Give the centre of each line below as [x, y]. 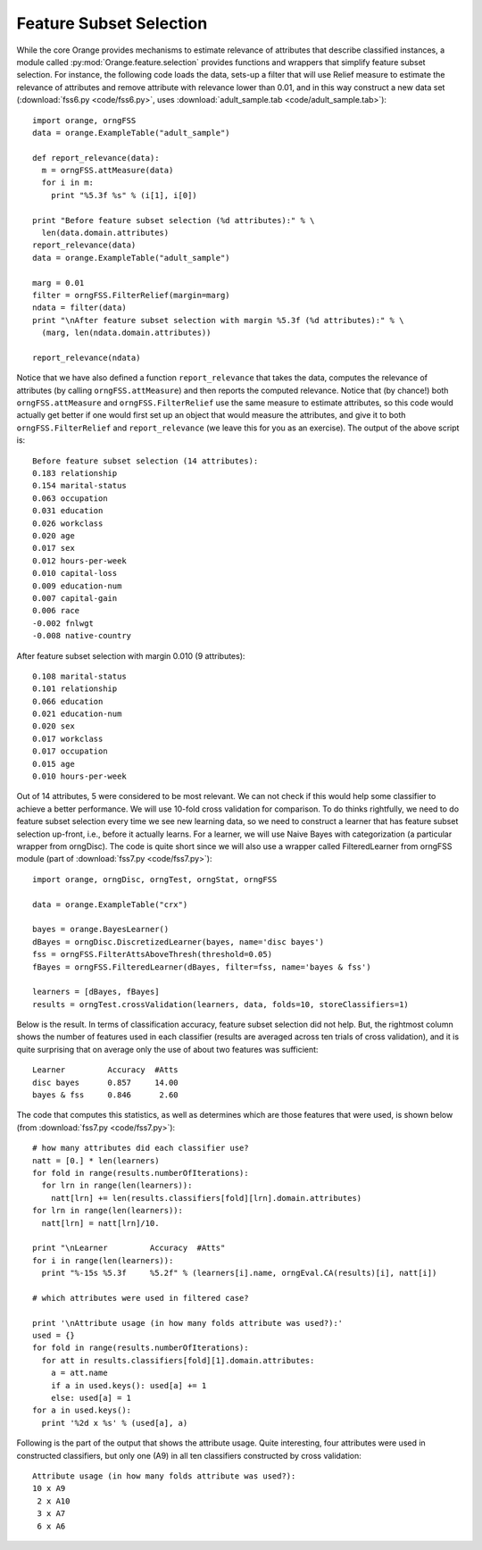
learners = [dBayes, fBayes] [96, 992]
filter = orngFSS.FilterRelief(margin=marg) [132, 295]
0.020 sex [54, 726]
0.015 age [54, 764]
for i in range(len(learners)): [103, 1260]
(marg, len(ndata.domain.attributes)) [126, 333]
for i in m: [67, 183]
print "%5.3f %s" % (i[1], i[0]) [124, 195]
